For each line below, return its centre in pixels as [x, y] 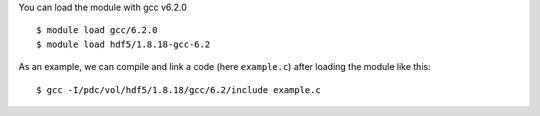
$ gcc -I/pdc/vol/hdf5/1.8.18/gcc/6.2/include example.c [179, 89]
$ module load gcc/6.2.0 [97, 30]
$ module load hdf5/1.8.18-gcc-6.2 [123, 44]
